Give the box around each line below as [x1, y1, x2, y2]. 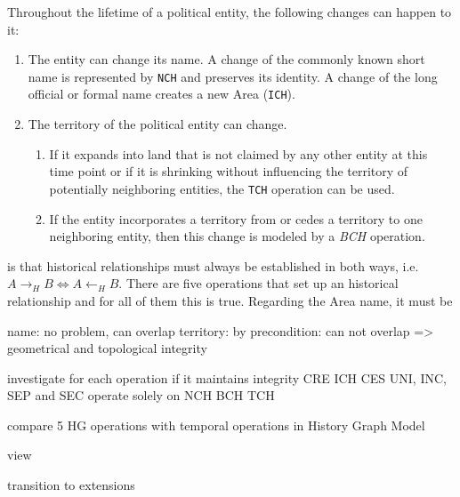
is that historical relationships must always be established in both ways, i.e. [7, 256, 419, 275]
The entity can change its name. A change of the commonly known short [28, 50, 425, 68]
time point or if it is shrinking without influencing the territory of [49, 162, 408, 180]
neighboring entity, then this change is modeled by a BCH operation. [49, 227, 425, 245]
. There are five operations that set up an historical [118, 274, 399, 293]
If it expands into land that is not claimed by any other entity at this [49, 144, 428, 163]
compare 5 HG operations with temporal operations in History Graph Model [7, 415, 425, 434]
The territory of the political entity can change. [28, 115, 287, 133]
